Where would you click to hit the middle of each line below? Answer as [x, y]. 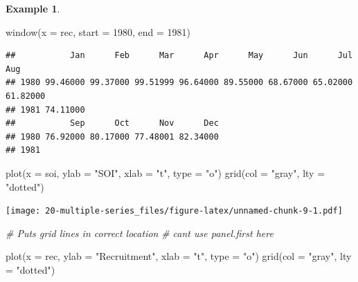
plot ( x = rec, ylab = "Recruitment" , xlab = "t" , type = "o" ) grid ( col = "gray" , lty [179, 256]
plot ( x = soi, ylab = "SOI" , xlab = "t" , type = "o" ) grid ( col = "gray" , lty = [165, 172]
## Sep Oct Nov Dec [112, 123]
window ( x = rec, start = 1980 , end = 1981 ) [98, 31]
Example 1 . [33, 8]
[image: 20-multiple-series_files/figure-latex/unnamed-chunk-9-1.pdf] [174, 211]
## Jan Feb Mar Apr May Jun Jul [179, 56]
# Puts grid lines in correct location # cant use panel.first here [140, 233]
